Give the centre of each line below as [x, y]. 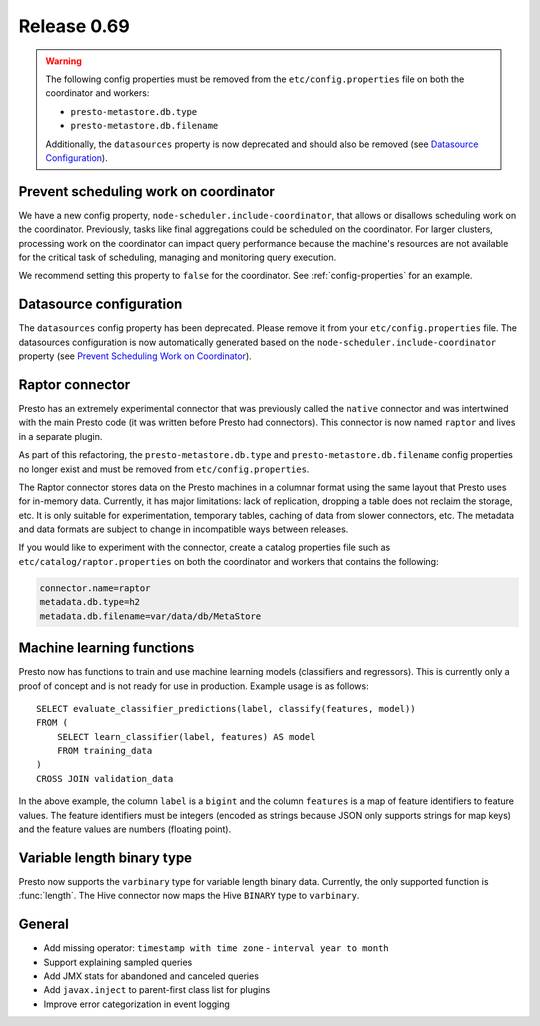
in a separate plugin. [60, 436]
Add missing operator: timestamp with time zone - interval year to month [216, 948]
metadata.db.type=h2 [89, 602]
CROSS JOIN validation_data [105, 778]
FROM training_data [104, 751]
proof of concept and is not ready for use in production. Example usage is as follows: [193, 686]
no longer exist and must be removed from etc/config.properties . [164, 469]
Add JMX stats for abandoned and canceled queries [151, 976]
